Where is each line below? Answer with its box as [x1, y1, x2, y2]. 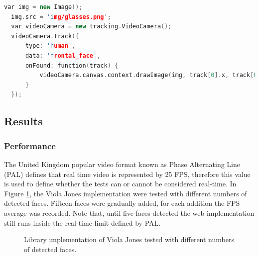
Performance [4, 139, 56, 152]
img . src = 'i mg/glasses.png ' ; [11, 13, 111, 20]
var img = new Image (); [4, 3, 83, 10]
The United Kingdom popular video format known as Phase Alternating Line [4, 159, 240, 169]
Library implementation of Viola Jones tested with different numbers [24, 234, 234, 245]
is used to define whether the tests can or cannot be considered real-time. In [4, 178, 237, 189]
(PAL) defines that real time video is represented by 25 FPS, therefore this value [4, 169, 251, 179]
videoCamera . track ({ [11, 32, 79, 40]
